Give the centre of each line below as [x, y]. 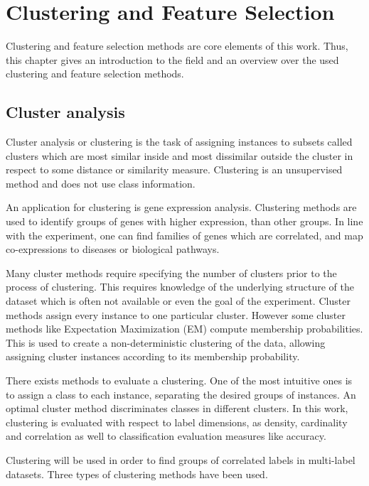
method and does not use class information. [101, 183]
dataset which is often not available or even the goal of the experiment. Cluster [178, 301]
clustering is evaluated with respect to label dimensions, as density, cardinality [177, 422]
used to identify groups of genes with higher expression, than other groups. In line [184, 221]
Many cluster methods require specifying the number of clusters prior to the [171, 272]
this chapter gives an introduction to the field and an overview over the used [172, 59]
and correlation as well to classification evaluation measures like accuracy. [166, 436]
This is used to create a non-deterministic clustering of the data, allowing [166, 342]
